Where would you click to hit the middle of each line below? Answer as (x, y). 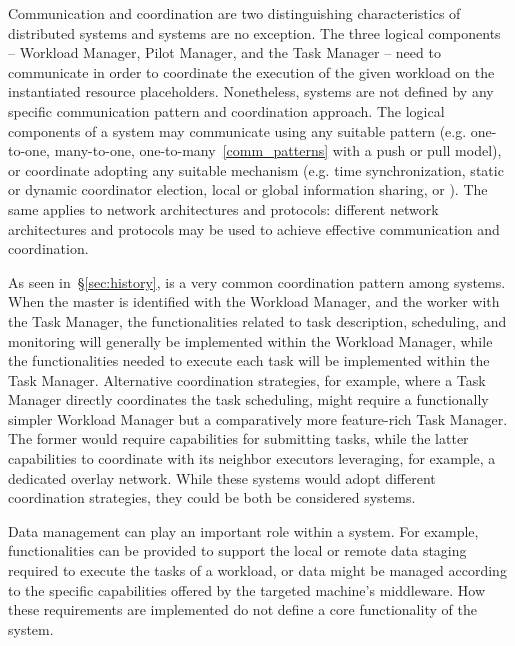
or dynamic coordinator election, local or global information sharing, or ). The (248, 189)
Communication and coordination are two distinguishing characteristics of (234, 13)
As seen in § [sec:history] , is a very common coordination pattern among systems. (257, 281)
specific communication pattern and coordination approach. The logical (226, 110)
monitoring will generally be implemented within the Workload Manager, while (250, 340)
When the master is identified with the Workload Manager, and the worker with (254, 301)
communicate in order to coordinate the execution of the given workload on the (251, 71)
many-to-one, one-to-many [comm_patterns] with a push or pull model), (278, 150)
